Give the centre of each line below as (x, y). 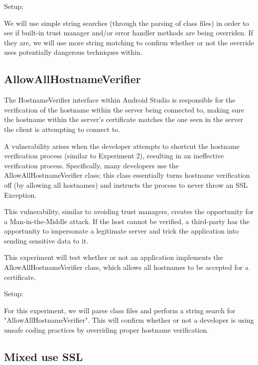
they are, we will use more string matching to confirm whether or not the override (129, 42)
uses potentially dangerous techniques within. (73, 52)
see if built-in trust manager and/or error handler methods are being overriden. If (129, 33)
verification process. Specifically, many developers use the (91, 165)
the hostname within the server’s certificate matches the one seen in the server (124, 119)
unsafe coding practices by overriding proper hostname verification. (107, 330)
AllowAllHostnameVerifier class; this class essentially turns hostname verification (127, 175)
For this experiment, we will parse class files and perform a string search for (120, 310)
